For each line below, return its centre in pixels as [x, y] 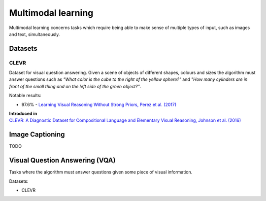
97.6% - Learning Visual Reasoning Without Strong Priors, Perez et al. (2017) [99, 104]
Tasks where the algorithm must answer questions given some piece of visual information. [101, 172]
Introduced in [23, 114]
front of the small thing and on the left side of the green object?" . [75, 86]
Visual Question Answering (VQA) [62, 160]
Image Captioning [37, 135]
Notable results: [25, 96]
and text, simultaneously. [34, 34]
